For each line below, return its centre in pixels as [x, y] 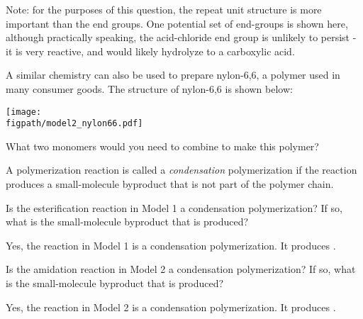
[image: [24, 112]
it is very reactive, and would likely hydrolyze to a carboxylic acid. [150, 51]
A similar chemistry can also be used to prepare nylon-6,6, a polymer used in [173, 75]
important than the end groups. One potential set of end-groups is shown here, [177, 23]
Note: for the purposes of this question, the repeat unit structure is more [164, 9]
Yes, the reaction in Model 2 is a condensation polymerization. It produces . [171, 307]
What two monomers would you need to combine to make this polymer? [162, 146]
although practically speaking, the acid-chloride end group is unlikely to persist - [181, 37]
